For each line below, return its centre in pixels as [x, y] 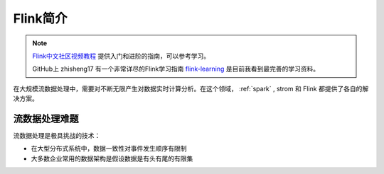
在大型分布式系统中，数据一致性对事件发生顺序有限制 [109, 149]
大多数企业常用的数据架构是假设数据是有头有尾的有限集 [112, 158]
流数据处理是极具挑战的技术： [57, 136]
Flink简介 [40, 18]
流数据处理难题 [46, 118]
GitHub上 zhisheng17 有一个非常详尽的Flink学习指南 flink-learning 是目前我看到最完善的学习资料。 [176, 69]
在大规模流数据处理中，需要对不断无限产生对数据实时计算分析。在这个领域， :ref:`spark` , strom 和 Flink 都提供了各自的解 [191, 88]
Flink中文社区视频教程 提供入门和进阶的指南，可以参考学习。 [121, 56]
